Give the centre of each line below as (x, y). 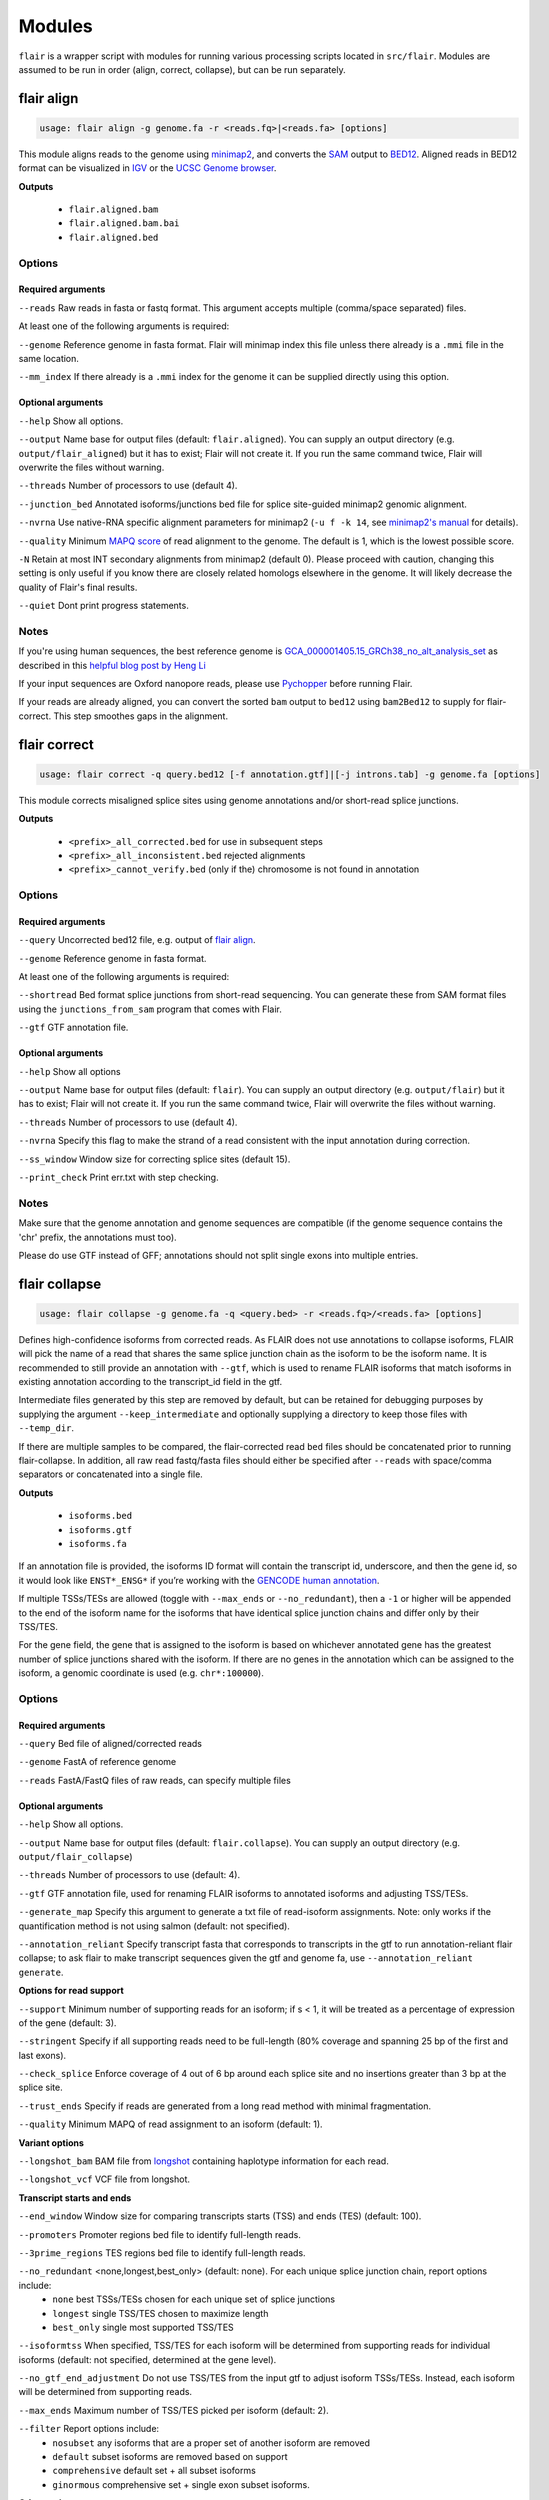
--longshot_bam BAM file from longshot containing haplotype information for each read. (203, 2161)
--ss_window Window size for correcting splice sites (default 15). (154, 1159)
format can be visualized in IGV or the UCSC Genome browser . (147, 168)
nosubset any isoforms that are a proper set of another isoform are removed (211, 2442)
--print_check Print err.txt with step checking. (118, 1177)
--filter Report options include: (89, 2429)
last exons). (42, 2055)
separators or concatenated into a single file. (111, 1474)
